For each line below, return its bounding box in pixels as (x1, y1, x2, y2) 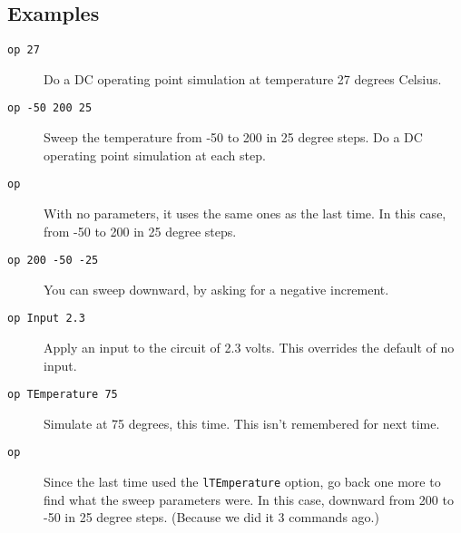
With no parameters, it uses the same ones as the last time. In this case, (44, 203, 446, 222)
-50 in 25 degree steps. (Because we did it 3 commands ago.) (44, 508, 379, 527)
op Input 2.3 (7, 312, 85, 325)
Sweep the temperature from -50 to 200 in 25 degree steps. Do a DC (44, 128, 423, 147)
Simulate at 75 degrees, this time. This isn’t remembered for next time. (44, 413, 440, 432)
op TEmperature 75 (7, 388, 118, 402)
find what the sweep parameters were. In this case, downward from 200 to (44, 489, 454, 509)
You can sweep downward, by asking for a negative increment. (44, 279, 389, 298)
